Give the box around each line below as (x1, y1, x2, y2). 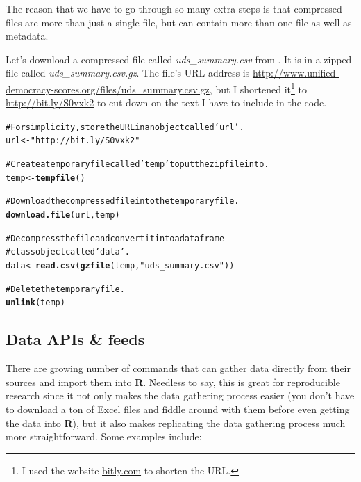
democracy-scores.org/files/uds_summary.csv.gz (6, 81, 210, 96)
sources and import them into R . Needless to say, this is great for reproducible (6, 374, 340, 389)
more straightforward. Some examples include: (6, 429, 202, 444)
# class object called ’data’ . (6, 247, 130, 257)
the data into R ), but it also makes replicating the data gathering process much (6, 415, 346, 430)
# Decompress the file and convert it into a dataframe (6, 233, 225, 243)
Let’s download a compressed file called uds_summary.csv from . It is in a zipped (6, 51, 352, 66)
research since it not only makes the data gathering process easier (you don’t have (6, 388, 355, 403)
